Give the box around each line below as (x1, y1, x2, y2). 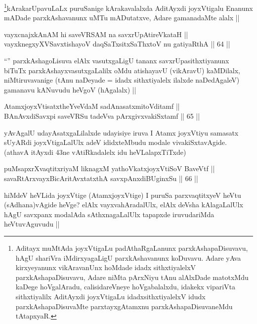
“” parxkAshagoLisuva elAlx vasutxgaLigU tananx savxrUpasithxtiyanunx (4, 55, 229, 66)
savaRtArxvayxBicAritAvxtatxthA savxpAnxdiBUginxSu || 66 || (4, 173, 198, 183)
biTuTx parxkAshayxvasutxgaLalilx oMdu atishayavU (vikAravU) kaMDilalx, (4, 65, 240, 75)
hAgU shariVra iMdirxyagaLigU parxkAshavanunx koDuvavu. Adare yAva (15, 252, 241, 263)
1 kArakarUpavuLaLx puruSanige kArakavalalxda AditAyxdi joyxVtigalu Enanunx (4, 1, 253, 13)
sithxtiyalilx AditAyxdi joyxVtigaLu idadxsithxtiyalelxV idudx (15, 291, 206, 301)
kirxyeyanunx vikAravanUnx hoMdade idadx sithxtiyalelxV (15, 262, 196, 273)
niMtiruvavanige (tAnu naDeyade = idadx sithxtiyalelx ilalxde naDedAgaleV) (4, 75, 240, 85)
